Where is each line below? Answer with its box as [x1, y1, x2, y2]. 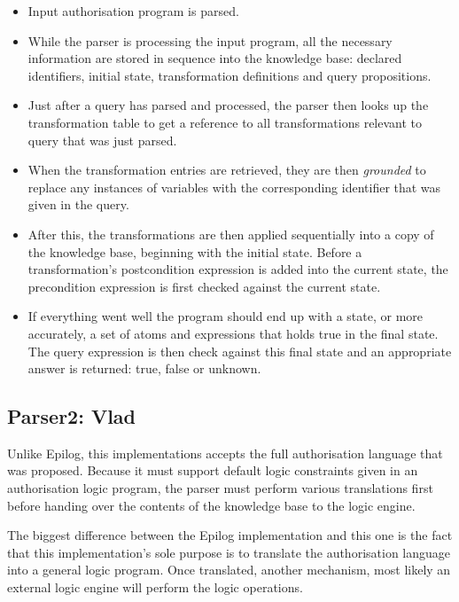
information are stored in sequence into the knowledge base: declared [27, 49, 402, 67]
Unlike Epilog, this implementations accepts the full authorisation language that [7, 443, 443, 462]
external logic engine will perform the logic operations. [7, 578, 303, 597]
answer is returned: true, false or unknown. [27, 359, 261, 378]
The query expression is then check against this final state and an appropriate [27, 341, 452, 360]
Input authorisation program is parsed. [27, 2, 239, 20]
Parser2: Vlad [7, 403, 136, 430]
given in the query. [27, 195, 129, 214]
